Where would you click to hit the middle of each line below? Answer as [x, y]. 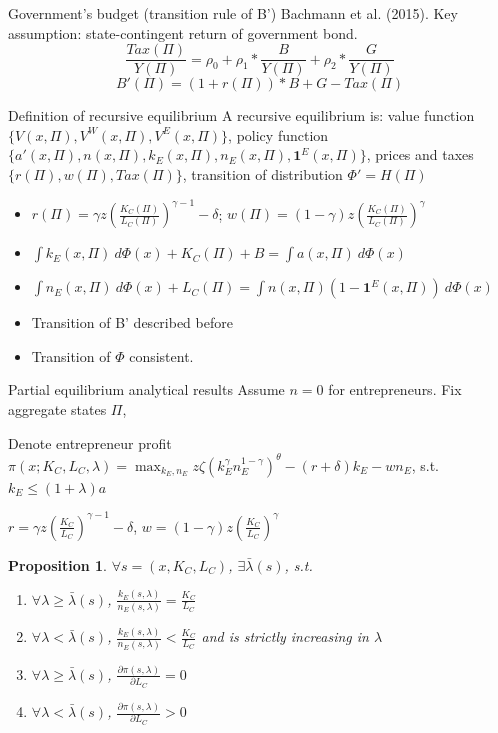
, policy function [278, 134]
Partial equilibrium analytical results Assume [146, 389]
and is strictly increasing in [285, 636]
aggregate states [57, 408]
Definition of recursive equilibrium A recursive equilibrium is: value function [241, 115]
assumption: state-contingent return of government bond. [183, 32]
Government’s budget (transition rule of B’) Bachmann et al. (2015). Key [233, 13]
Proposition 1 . [57, 564]
